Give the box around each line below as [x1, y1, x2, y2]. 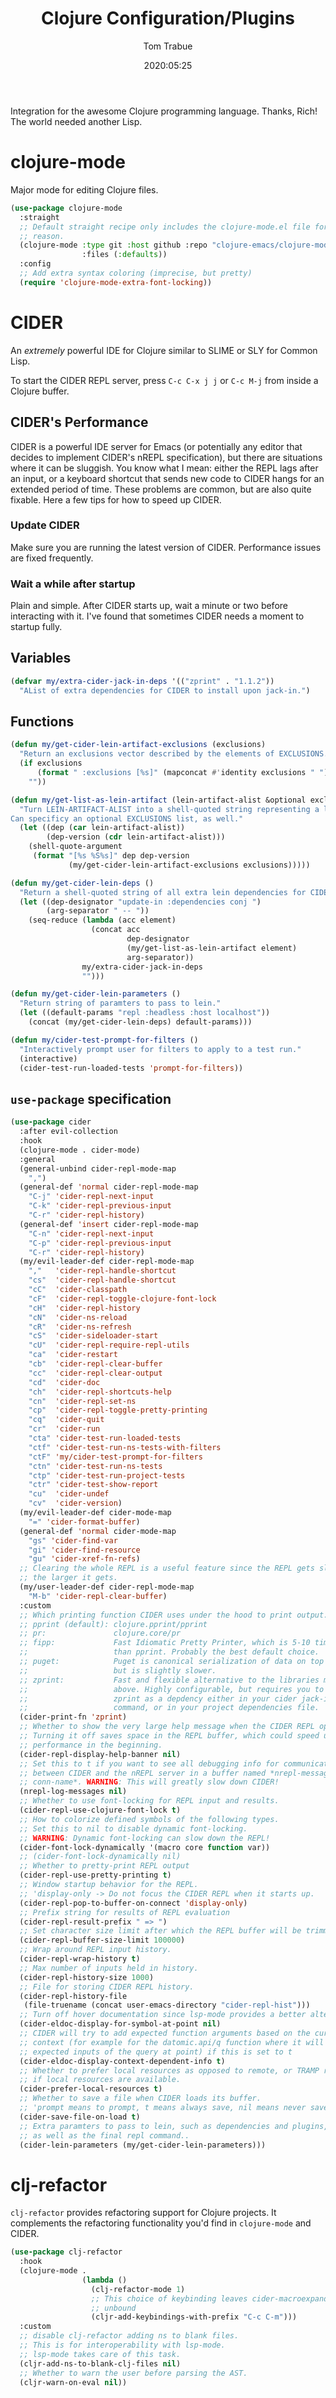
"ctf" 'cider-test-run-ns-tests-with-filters [28, 1442, 222, 1452]
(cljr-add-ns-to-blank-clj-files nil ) [19, 2358, 182, 2369]
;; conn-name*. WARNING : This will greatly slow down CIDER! [19, 1777, 280, 1787]
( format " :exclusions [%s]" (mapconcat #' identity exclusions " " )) [36, 768, 333, 778]
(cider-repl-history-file [19, 1991, 128, 2001]
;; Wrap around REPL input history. [19, 1945, 172, 1955]
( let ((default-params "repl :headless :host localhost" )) [19, 1008, 271, 1018]
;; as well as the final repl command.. [19, 2130, 190, 2141]
